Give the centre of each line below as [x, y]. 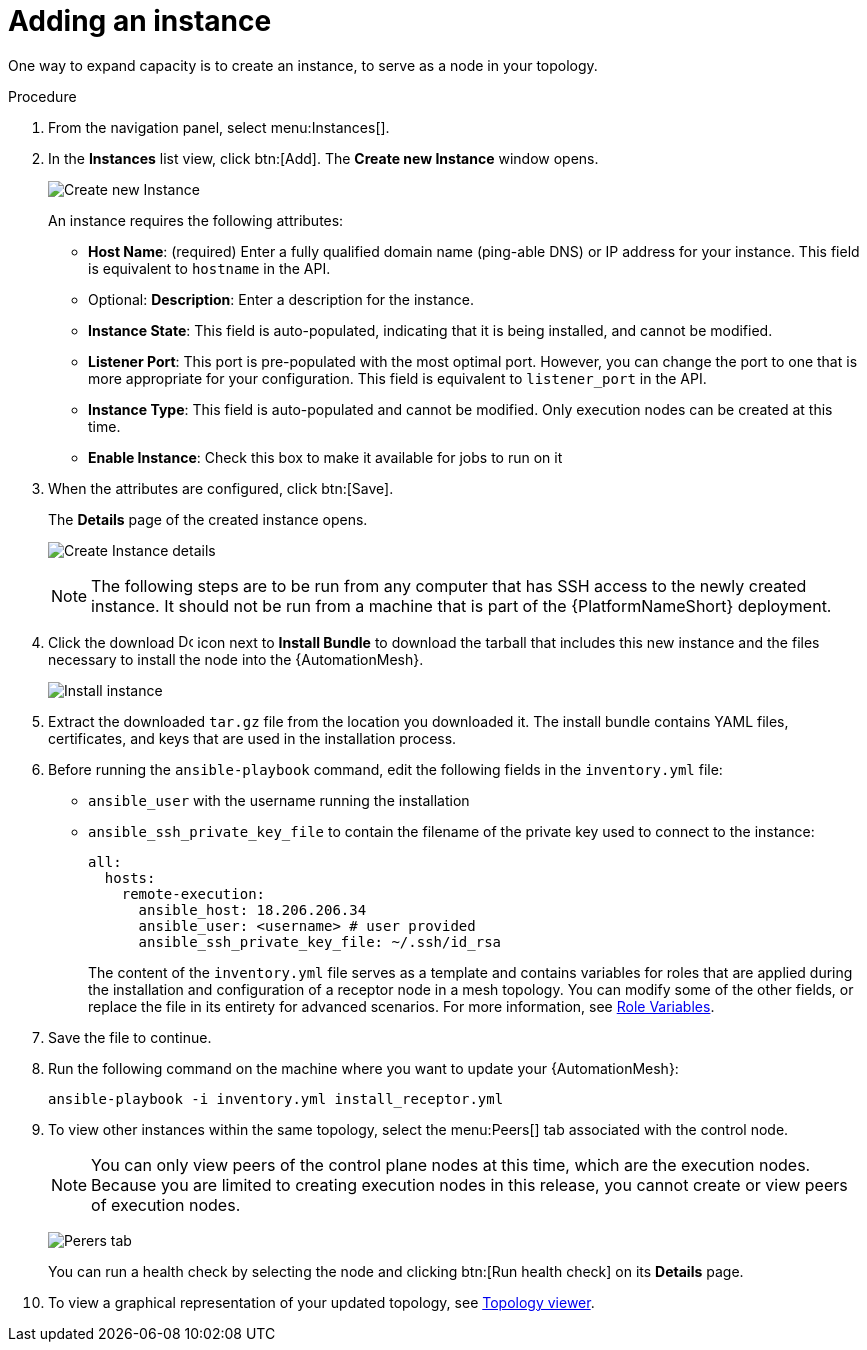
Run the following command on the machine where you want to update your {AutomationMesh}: [363, 1068]
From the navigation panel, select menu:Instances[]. [219, 127]
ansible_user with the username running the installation [279, 800]
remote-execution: [193, 893]
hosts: [130, 877]
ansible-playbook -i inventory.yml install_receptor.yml [276, 1098]
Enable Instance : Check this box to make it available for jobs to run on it [325, 457]
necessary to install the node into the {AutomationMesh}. [236, 659]
